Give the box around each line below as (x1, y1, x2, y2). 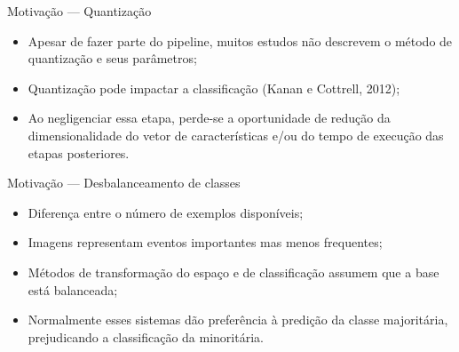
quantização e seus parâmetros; (28, 49, 197, 68)
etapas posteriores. (28, 143, 130, 162)
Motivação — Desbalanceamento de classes (7, 173, 241, 192)
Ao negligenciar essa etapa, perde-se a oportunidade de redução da (28, 108, 391, 127)
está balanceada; (28, 280, 118, 299)
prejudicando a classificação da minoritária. (28, 327, 264, 346)
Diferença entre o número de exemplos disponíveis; (28, 203, 304, 221)
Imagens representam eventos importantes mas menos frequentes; (28, 233, 383, 252)
